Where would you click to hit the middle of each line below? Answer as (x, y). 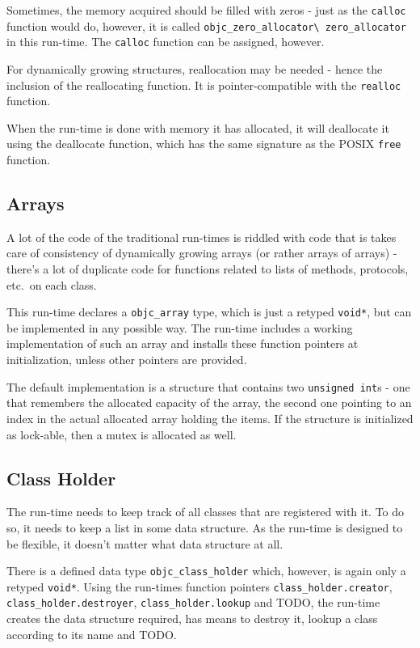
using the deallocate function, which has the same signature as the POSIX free (204, 144)
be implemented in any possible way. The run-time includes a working (180, 327)
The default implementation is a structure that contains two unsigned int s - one (208, 386)
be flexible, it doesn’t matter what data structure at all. (145, 543)
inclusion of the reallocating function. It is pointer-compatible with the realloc (204, 85)
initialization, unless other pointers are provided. (127, 360)
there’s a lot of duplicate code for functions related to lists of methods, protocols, (208, 269)
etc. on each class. (52, 284)
